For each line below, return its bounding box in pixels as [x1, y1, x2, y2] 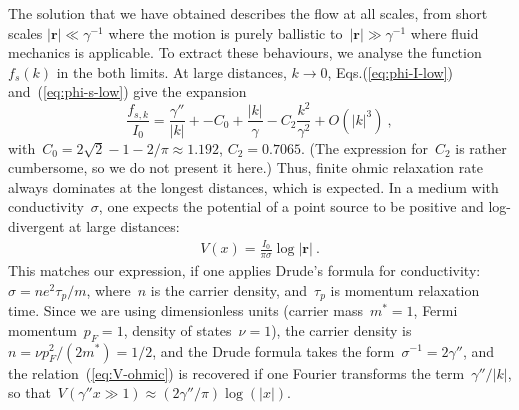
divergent [8, 215, 65, 236]
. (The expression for [300, 137, 428, 158]
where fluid [410, 22, 479, 43]
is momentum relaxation [330, 279, 480, 300]
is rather [455, 137, 507, 158]
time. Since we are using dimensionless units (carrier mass [8, 300, 363, 321]
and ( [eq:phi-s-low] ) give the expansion [8, 81, 247, 102]
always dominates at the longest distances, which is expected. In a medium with [8, 176, 499, 197]
